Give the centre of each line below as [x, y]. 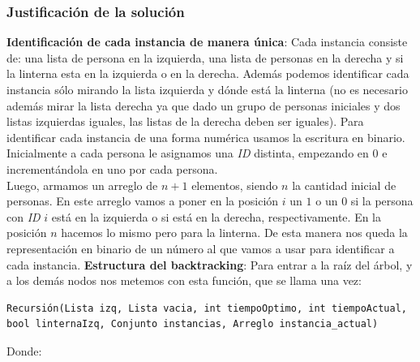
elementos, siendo [235, 185]
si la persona [382, 201]
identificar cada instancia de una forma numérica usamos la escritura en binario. [206, 137]
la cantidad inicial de [344, 185]
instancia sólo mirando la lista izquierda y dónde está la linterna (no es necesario [207, 89]
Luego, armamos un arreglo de [82, 185]
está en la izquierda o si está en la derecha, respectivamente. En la [216, 216]
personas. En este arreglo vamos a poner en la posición [143, 201]
